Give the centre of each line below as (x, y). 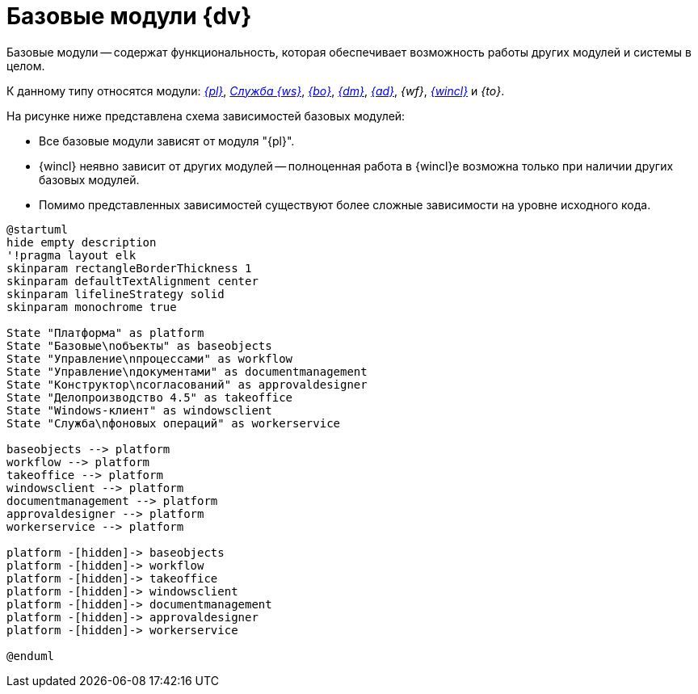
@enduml (31, 656)
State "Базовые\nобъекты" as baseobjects (139, 345)
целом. (26, 65)
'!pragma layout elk (71, 255)
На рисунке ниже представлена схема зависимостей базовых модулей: (206, 116)
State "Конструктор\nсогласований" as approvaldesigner (187, 384)
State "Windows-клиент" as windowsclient (139, 410)
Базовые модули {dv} (129, 16)
